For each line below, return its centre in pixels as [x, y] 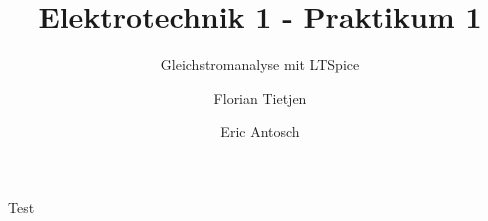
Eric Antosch [260, 131]
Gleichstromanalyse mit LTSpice [260, 64]
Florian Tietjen [260, 97]
